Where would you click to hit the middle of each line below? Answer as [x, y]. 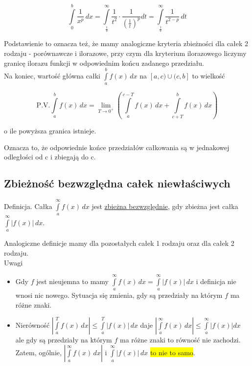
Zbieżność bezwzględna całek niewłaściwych [117, 183]
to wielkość [208, 75]
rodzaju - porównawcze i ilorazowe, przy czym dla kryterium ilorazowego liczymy [125, 53]
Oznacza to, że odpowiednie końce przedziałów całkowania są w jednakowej [117, 147]
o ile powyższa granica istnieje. [50, 131]
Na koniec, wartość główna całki [52, 75]
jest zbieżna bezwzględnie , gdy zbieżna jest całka [165, 206]
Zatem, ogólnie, [38, 353]
